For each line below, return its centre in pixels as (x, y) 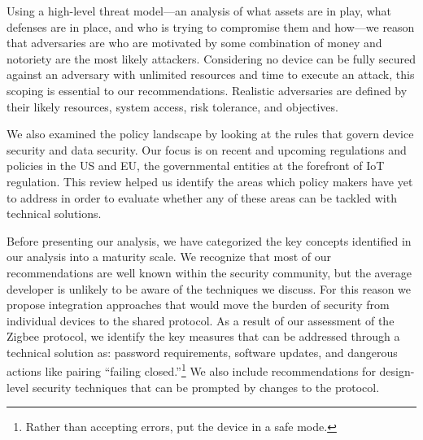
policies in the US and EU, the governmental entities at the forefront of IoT (196, 166)
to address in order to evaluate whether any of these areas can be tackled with (202, 197)
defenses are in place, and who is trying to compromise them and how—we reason (211, 26)
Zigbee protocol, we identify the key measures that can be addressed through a (203, 336)
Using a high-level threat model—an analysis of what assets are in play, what (199, 11)
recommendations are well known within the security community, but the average (209, 272)
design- (397, 371)
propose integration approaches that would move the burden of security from (198, 305)
